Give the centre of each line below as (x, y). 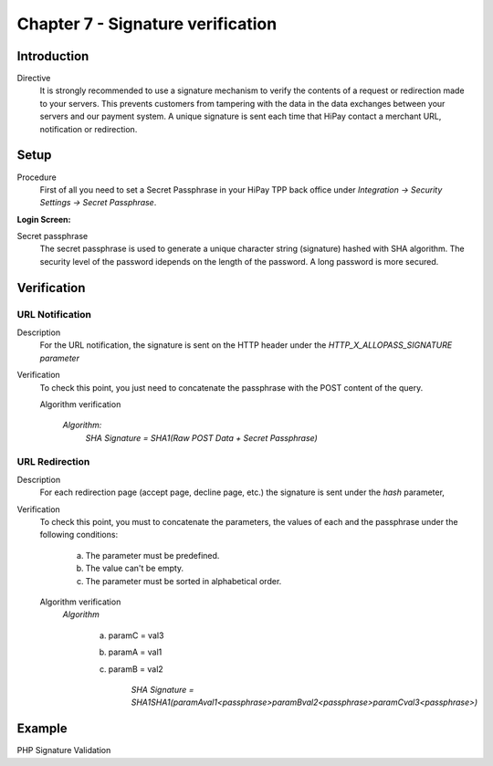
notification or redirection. (89, 129)
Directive (34, 79)
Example (42, 729)
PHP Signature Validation (64, 750)
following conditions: (79, 535)
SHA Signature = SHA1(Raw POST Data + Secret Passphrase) (202, 437)
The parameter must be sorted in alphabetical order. (184, 581)
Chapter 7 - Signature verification (147, 24)
